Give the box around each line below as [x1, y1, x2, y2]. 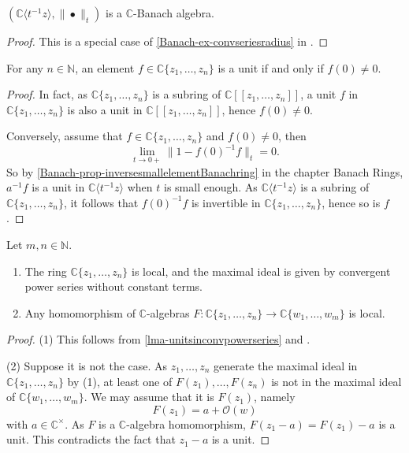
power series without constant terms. [24, 278, 203, 295]
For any [6, 59, 43, 76]
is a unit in [32, 179, 85, 195]
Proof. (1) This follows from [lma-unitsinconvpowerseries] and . [6, 331, 310, 347]
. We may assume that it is [84, 388, 214, 405]
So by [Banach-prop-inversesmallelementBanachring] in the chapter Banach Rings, [6, 163, 403, 180]
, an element [75, 59, 135, 76]
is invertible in [191, 194, 261, 210]
